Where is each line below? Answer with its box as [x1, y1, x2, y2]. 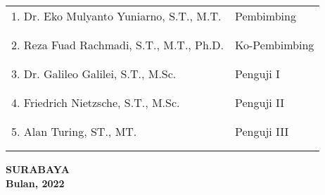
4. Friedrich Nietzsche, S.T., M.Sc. [11, 94, 180, 111]
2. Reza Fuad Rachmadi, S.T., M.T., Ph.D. [11, 37, 224, 53]
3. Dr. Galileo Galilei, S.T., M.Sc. [11, 65, 177, 82]
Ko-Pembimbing [235, 37, 314, 53]
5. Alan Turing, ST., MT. [11, 123, 137, 139]
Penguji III [235, 123, 289, 139]
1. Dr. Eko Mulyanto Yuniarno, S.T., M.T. [11, 8, 222, 24]
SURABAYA [6, 162, 70, 176]
